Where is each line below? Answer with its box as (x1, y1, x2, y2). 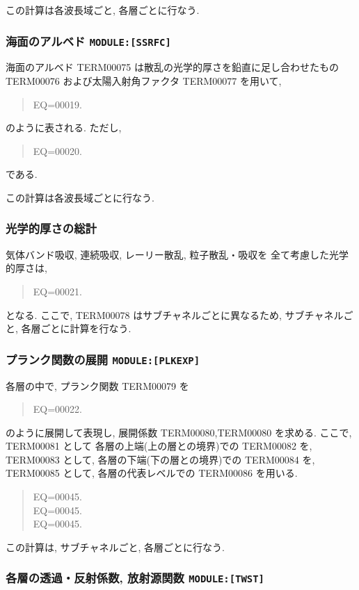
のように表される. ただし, (6, 120, 122, 135)
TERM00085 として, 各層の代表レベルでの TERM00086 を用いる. (6, 466, 298, 480)
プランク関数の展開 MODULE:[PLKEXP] (6, 350, 200, 368)
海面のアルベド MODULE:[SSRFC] (6, 32, 171, 49)
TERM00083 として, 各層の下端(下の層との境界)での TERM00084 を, (6, 452, 315, 466)
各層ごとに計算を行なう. (21, 321, 131, 336)
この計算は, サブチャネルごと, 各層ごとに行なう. (6, 539, 225, 554)
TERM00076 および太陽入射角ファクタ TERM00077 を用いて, (6, 73, 282, 88)
